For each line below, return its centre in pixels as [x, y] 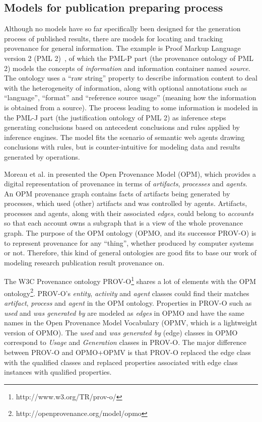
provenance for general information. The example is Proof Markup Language [122, 48]
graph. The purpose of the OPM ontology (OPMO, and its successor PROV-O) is [130, 233]
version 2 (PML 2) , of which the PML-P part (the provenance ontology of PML [129, 58]
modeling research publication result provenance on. [84, 262]
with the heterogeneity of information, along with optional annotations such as [126, 87]
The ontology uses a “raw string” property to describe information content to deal [131, 78]
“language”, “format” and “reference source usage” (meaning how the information [130, 97]
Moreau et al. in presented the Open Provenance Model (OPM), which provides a [130, 173]
